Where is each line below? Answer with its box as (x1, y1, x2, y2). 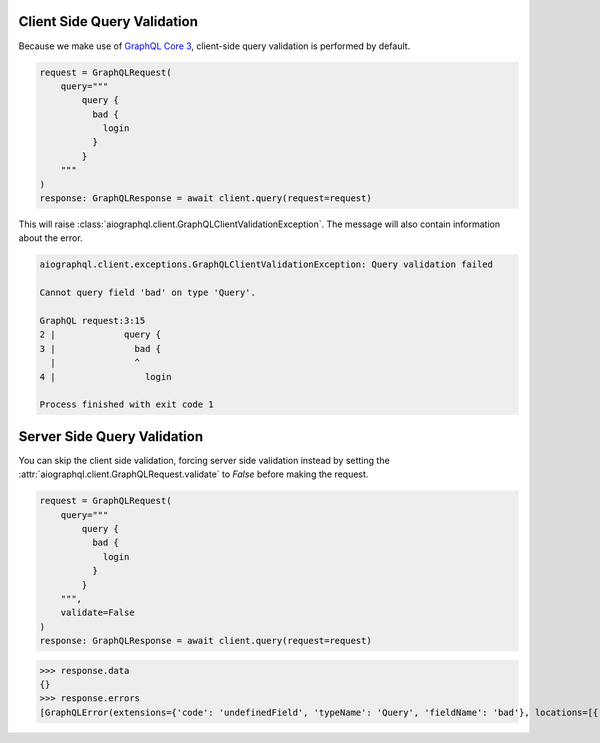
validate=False (60, 607, 135, 619)
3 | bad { (39, 343, 162, 354)
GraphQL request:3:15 (39, 315, 146, 326)
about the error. (18, 232, 84, 244)
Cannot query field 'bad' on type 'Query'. (39, 287, 257, 299)
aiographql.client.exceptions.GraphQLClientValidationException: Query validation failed (39, 259, 494, 270)
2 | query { (39, 329, 162, 340)
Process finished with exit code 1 (39, 399, 214, 410)
